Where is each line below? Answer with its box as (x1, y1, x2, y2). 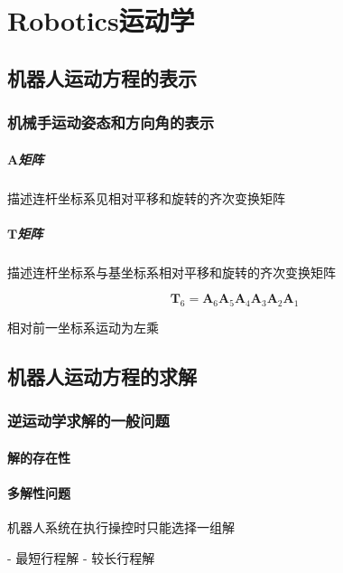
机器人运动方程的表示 (7, 63, 197, 91)
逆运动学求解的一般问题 (7, 409, 170, 432)
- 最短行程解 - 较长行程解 (7, 548, 155, 567)
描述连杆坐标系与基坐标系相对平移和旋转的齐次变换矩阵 (7, 262, 336, 281)
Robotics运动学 (7, 2, 195, 39)
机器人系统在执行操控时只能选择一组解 (7, 518, 235, 537)
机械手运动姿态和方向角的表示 (7, 111, 215, 134)
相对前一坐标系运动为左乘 (7, 318, 159, 337)
